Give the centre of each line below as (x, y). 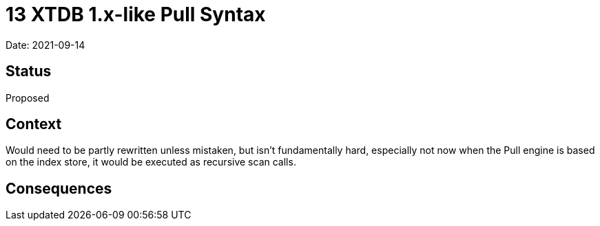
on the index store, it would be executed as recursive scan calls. (151, 162)
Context (34, 124)
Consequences (59, 188)
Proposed (28, 98)
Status (29, 71)
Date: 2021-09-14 (45, 45)
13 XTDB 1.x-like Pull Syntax (136, 14)
